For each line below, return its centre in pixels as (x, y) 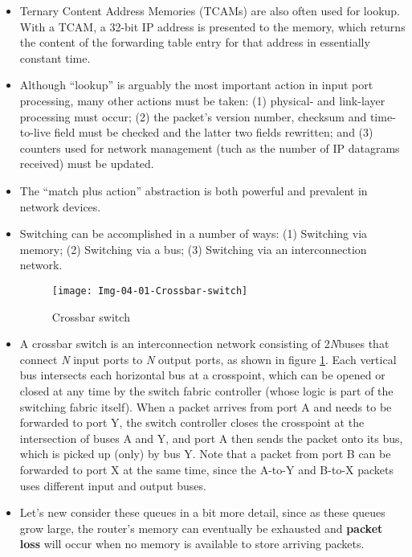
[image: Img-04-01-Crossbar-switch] (150, 291)
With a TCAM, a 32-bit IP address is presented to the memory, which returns (212, 26)
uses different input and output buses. (113, 485)
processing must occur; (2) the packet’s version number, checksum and (193, 116)
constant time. (55, 57)
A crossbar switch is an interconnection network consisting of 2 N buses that (204, 344)
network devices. (60, 206)
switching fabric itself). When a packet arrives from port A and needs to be (206, 406)
